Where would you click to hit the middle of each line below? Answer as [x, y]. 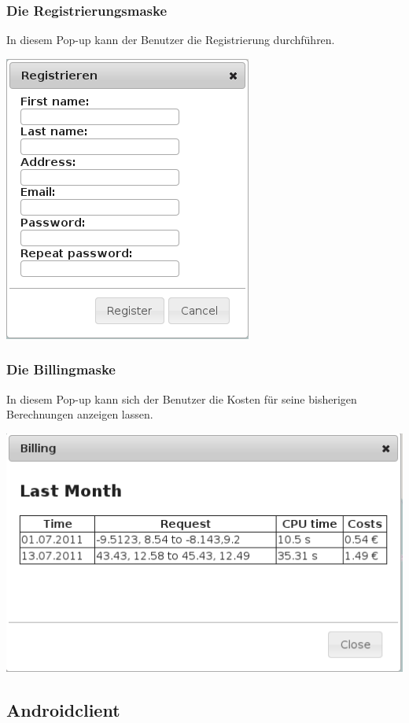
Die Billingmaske [61, 369]
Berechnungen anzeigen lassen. [80, 414]
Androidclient [63, 709]
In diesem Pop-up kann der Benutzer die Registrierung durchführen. [171, 40]
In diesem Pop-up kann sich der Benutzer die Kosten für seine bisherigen [182, 398]
